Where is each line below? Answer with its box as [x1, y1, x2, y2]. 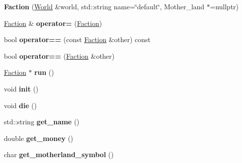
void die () [4, 100, 37, 110]
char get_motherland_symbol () [4, 149, 114, 160]
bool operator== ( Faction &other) [4, 50, 115, 61]
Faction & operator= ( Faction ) [4, 18, 102, 28]
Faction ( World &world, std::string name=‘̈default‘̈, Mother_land [4, 1, 205, 11]
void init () [4, 83, 39, 93]
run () [34, 67, 54, 77]
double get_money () [4, 133, 73, 143]
